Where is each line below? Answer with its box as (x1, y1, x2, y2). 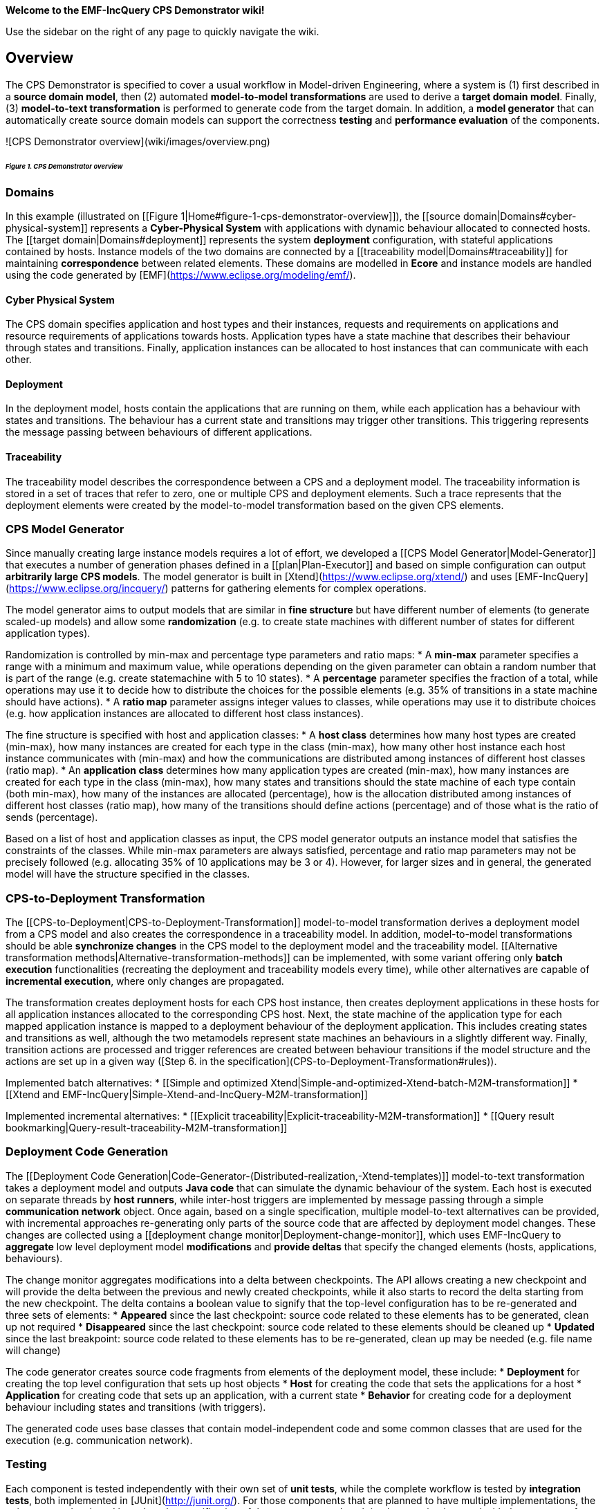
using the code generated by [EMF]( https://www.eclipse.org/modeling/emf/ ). (6, 268, 356, 281)
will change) (6, 1344, 61, 1356)
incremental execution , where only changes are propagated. (6, 975, 284, 988)
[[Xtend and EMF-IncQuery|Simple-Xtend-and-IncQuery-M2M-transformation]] (6, 1089, 368, 1101)
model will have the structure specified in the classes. (6, 868, 250, 880)
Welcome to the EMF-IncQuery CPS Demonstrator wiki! (6, 4, 265, 16)
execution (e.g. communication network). (6, 1434, 193, 1446)
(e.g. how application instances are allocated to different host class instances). (6, 707, 364, 720)
